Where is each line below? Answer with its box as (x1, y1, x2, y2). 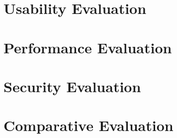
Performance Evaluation (3, 37, 172, 57)
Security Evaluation (3, 76, 141, 96)
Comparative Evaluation (3, 115, 174, 136)
